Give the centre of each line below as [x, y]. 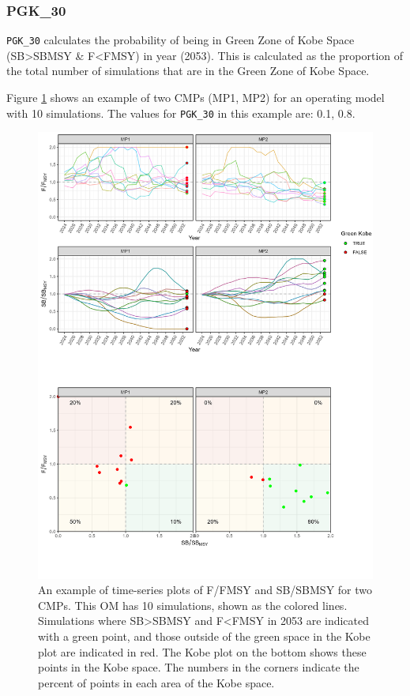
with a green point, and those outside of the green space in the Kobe [204, 636]
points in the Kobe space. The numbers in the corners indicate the [199, 667]
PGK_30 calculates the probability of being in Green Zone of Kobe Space [181, 40]
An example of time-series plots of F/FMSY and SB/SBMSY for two [205, 590]
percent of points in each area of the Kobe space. [156, 682]
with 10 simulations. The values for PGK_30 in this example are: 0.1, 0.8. [181, 113]
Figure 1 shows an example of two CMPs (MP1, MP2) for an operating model [196, 98]
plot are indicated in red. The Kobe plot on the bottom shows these [202, 651]
